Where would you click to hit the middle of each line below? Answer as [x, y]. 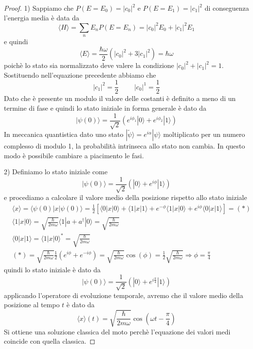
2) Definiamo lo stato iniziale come [56, 172]
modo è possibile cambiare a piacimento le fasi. [74, 155]
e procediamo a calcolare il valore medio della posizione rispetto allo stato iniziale [126, 197]
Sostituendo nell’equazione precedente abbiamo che [80, 75]
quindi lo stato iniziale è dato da [52, 269]
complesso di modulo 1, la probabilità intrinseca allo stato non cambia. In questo [125, 146]
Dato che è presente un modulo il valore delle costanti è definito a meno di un [120, 98]
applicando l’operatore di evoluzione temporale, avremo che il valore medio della [124, 295]
